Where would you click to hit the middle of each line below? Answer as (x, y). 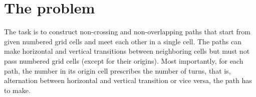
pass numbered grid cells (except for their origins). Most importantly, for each (124, 60)
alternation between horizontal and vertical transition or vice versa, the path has (128, 80)
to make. (17, 90)
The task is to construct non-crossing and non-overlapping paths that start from (127, 32)
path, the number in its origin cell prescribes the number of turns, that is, (117, 70)
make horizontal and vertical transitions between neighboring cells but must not (127, 51)
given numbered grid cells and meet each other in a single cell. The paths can (123, 41)
